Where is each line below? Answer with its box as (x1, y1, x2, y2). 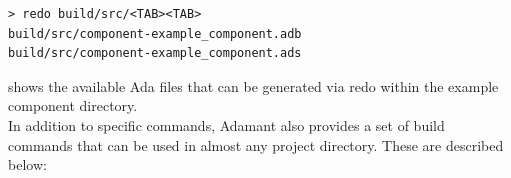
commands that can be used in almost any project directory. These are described (8, 134, 504, 155)
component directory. (8, 95, 138, 116)
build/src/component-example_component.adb (8, 26, 302, 41)
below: (8, 154, 47, 175)
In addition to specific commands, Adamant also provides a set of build (8, 114, 445, 135)
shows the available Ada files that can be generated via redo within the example (8, 75, 499, 96)
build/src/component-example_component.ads (8, 46, 302, 61)
